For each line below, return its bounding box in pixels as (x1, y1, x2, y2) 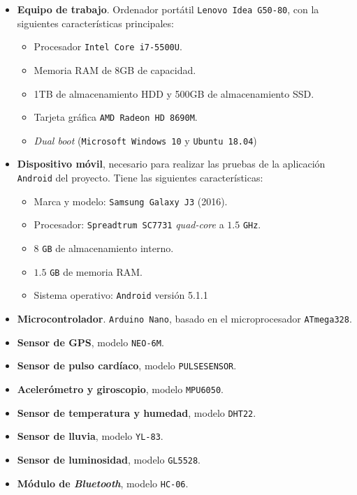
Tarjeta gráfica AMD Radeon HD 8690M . (34, 110, 198, 124)
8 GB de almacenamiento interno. (34, 240, 174, 255)
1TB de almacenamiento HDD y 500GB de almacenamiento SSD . (34, 86, 314, 101)
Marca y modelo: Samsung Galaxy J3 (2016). (34, 193, 228, 208)
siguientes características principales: (17, 15, 174, 30)
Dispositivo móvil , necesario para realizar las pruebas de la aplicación (17, 156, 326, 171)
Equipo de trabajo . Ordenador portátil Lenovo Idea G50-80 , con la (17, 2, 319, 16)
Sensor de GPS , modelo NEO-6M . (17, 334, 164, 349)
